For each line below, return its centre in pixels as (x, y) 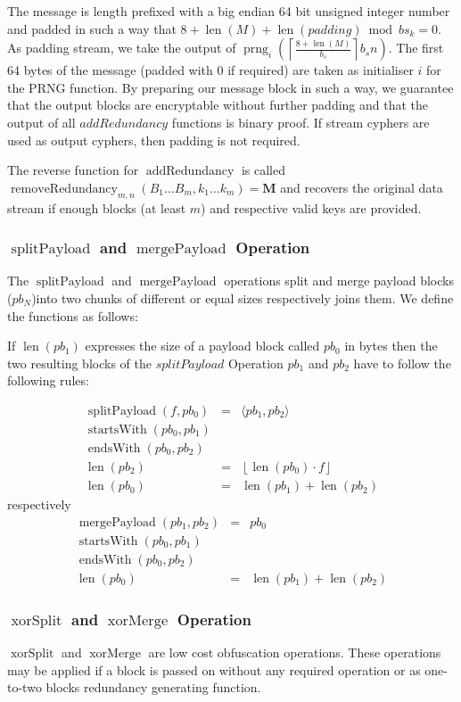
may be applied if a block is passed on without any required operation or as (214, 669)
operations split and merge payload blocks (339, 281)
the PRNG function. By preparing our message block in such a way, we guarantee (230, 87)
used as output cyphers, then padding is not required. (154, 140)
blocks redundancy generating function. (153, 687)
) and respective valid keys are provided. (311, 207)
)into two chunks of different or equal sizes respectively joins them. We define (243, 297)
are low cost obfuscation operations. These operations (295, 652)
